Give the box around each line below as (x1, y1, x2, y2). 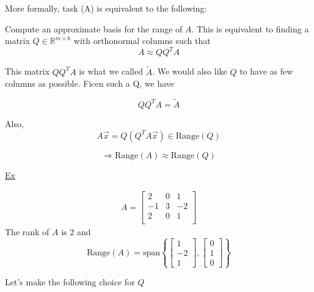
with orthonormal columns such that (73, 34, 211, 47)
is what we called (79, 65, 144, 78)
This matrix (5, 65, 49, 78)
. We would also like (152, 65, 227, 78)
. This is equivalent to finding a (191, 22, 309, 35)
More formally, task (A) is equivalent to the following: (5, 2, 207, 14)
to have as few (239, 65, 293, 78)
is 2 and (61, 225, 91, 238)
